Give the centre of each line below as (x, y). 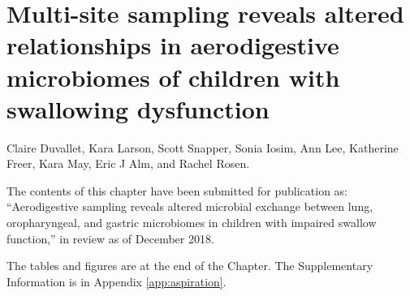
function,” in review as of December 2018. (110, 238)
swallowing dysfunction (138, 108)
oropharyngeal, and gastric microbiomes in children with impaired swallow (192, 223)
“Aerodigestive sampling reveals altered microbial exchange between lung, (190, 206)
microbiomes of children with (173, 77)
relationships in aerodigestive (173, 45)
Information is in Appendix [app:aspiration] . (117, 281)
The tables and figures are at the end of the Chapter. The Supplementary (190, 266)
